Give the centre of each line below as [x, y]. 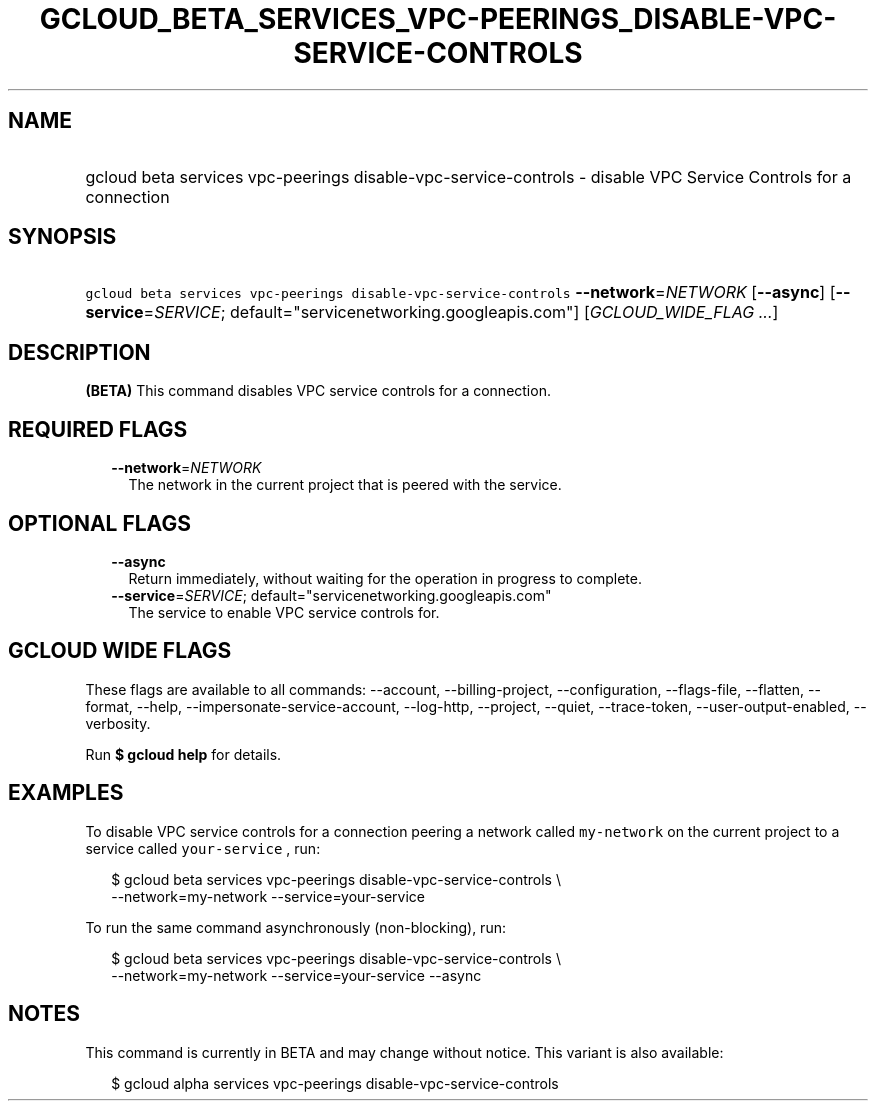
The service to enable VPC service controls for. [284, 612]
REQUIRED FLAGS [98, 429]
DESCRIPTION [79, 352]
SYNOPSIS [62, 237]
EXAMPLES [66, 793]
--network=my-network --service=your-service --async [296, 975]
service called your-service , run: [203, 848]
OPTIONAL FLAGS [99, 523]
